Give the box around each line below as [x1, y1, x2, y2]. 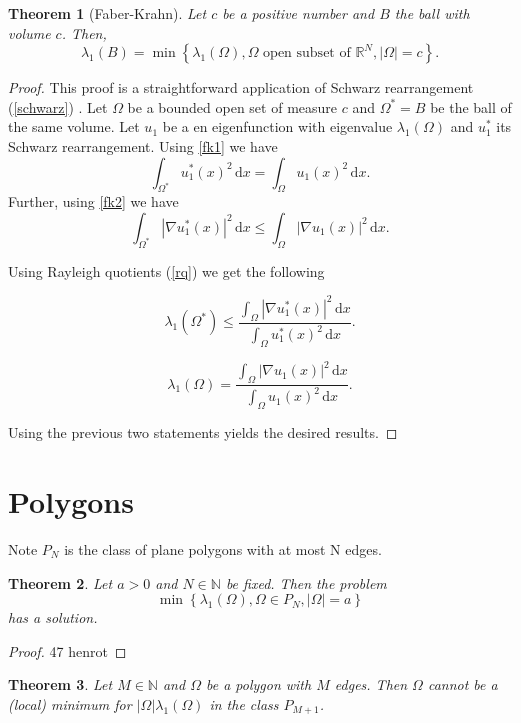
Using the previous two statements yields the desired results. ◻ [8, 422, 398, 443]
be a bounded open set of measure [127, 96, 338, 117]
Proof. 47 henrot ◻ [8, 640, 127, 661]
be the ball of [430, 96, 512, 117]
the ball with [394, 3, 470, 23]
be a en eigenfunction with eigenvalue [162, 116, 393, 137]
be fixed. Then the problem [225, 572, 387, 593]
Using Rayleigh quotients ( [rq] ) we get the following [8, 260, 325, 281]
